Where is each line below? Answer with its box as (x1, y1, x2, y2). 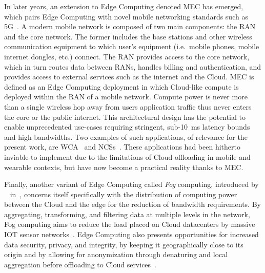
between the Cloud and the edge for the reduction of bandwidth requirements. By (4, 199, 261, 209)
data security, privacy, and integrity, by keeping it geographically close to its (4, 239, 243, 249)
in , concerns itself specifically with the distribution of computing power (10, 188, 237, 199)
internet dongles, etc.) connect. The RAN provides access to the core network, (4, 51, 250, 61)
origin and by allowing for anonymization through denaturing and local (4, 249, 228, 260)
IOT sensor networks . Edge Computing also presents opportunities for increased (4, 229, 259, 240)
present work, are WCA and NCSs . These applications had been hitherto (4, 141, 240, 152)
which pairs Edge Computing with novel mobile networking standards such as (4, 11, 248, 22)
